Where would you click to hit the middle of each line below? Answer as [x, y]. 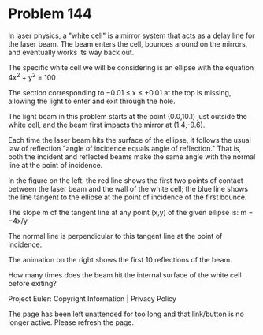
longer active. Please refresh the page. [71, 322]
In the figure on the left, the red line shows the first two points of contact [126, 180]
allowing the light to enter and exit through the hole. [92, 101]
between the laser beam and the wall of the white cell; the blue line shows [128, 188]
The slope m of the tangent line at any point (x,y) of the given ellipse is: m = [131, 212]
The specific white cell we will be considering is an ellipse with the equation [131, 67]
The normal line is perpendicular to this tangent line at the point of [115, 236]
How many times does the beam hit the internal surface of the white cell [125, 275]
